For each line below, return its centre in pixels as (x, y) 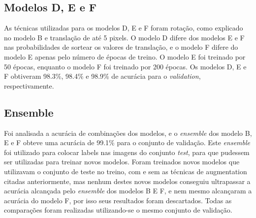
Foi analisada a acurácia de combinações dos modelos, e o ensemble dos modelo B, (128, 133)
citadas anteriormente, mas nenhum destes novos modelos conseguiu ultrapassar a (127, 181)
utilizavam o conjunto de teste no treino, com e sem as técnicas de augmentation (126, 171)
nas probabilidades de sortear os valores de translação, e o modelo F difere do (121, 47)
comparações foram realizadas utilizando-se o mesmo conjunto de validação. (118, 210)
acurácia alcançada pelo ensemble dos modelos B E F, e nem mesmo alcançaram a (128, 191)
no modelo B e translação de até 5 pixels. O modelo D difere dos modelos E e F (124, 37)
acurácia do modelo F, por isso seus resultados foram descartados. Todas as (118, 200)
